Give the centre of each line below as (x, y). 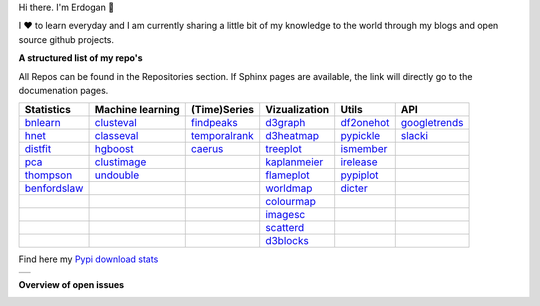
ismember (364, 149)
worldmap (289, 188)
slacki (414, 136)
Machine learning (137, 110)
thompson (48, 175)
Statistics (48, 110)
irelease (359, 162)
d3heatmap (292, 136)
